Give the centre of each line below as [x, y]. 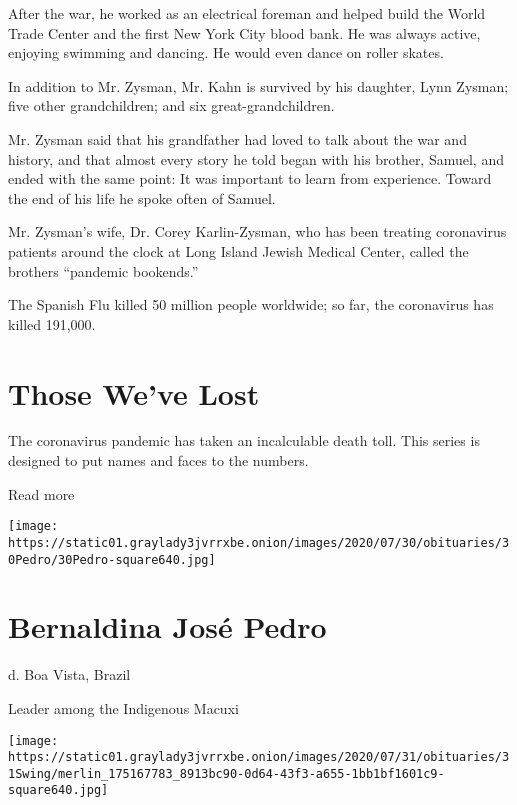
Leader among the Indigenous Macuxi [123, 707]
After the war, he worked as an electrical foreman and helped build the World [247, 13]
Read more [41, 493]
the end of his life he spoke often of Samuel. [142, 197]
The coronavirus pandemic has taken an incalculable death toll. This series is [244, 440]
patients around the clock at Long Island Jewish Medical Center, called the [238, 250]
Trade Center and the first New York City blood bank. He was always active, [244, 32]
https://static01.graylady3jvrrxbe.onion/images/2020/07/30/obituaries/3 [259, 542]
